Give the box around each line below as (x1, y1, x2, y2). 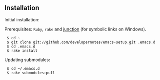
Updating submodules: (4, 57, 50, 63)
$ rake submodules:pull (6, 70, 55, 75)
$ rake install (6, 48, 38, 53)
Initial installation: (4, 16, 40, 22)
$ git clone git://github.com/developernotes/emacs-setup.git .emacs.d (6, 40, 156, 45)
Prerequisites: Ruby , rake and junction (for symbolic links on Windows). (4, 26, 147, 32)
